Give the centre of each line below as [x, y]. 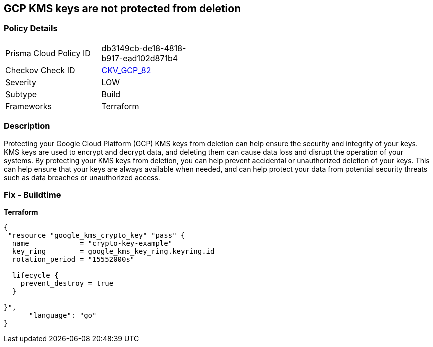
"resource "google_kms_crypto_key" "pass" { [97, 236]
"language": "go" [63, 316]
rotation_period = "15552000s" [73, 260]
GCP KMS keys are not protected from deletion [123, 9]
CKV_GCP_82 [126, 70]
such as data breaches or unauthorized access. [82, 177]
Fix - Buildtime [33, 195]
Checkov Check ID [40, 70]
